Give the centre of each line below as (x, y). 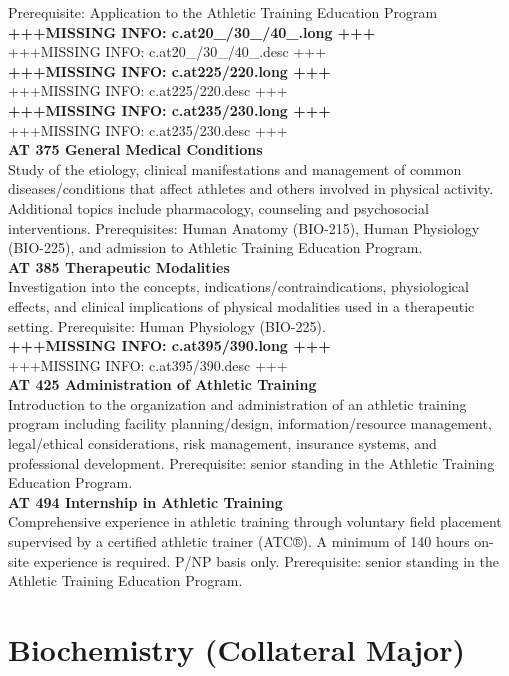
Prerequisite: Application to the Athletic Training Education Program (223, 12)
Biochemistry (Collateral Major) (236, 649)
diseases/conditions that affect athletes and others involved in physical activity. (251, 188)
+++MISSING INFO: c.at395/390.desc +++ (148, 364)
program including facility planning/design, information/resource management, (250, 423)
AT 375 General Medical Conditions (135, 149)
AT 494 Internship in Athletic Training (145, 501)
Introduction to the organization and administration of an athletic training (237, 403)
